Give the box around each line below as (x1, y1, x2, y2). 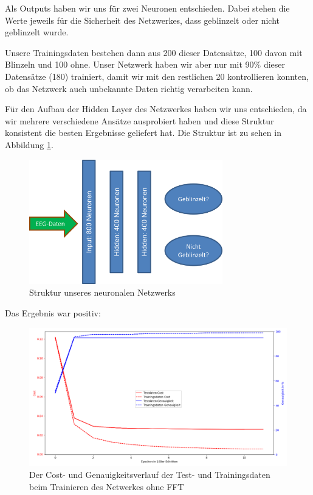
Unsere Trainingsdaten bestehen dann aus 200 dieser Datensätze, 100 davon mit (5, 46, 303, 59)
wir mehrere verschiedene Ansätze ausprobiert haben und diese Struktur (5, 114, 274, 127)
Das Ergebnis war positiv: (5, 307, 101, 319)
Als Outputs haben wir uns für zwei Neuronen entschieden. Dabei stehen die (5, 2, 290, 14)
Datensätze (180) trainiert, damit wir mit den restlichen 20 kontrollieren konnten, (5, 69, 309, 82)
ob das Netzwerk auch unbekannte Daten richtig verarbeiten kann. (5, 82, 253, 94)
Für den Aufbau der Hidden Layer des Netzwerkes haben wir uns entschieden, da (5, 102, 307, 115)
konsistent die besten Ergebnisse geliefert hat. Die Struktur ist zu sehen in (5, 126, 281, 139)
